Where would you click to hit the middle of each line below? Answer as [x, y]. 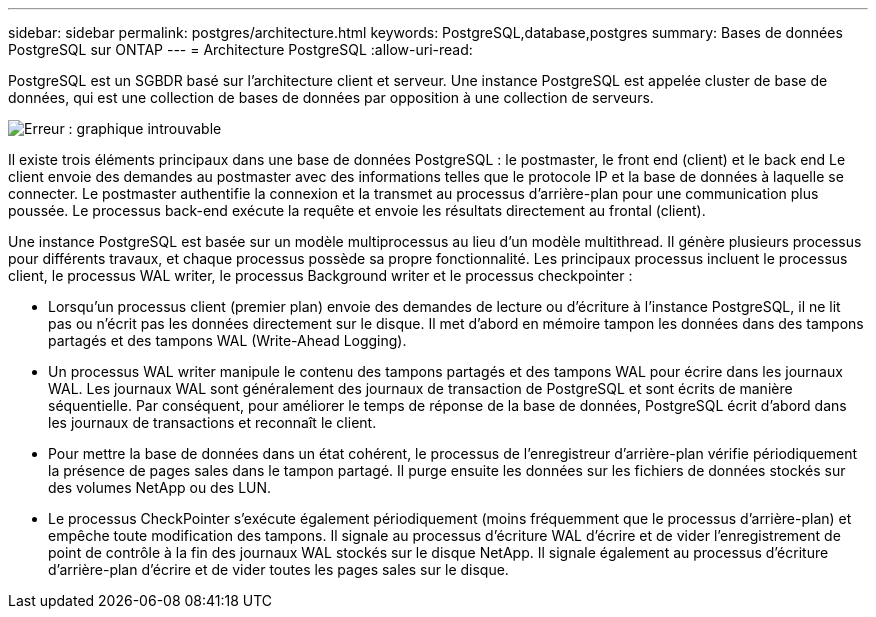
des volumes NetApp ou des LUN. [160, 487]
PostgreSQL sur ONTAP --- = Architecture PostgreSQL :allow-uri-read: [240, 49]
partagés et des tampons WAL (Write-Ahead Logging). [227, 340]
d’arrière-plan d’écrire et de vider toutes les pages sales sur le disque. [278, 569]
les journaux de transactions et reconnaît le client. [212, 422]
